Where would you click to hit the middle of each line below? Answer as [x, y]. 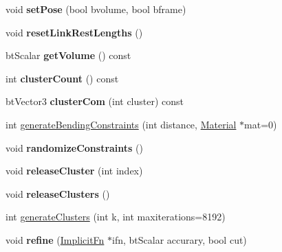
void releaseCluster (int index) [74, 171]
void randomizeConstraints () [75, 147]
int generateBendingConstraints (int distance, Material [121, 124]
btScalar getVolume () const [68, 55]
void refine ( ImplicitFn [55, 239]
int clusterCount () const [62, 78]
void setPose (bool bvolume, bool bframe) [96, 9]
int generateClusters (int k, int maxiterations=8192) [116, 217]
